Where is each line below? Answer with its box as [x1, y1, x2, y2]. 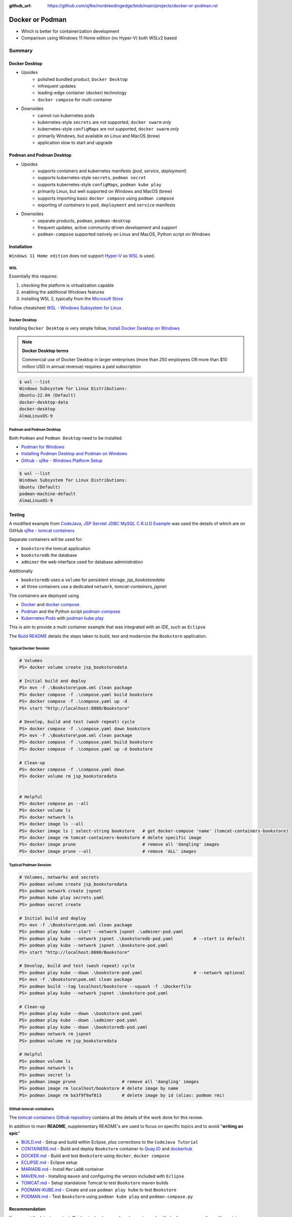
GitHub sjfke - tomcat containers [9, 527, 75, 533]
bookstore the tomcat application [21, 545, 91, 551]
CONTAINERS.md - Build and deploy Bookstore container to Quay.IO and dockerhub [21, 1146, 192, 1152]
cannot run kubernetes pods [37, 112, 95, 118]
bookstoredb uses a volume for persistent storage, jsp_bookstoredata [21, 577, 165, 583]
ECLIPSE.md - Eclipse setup [21, 1160, 78, 1165]
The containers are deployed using [9, 592, 79, 598]
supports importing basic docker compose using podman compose [37, 195, 175, 201]
